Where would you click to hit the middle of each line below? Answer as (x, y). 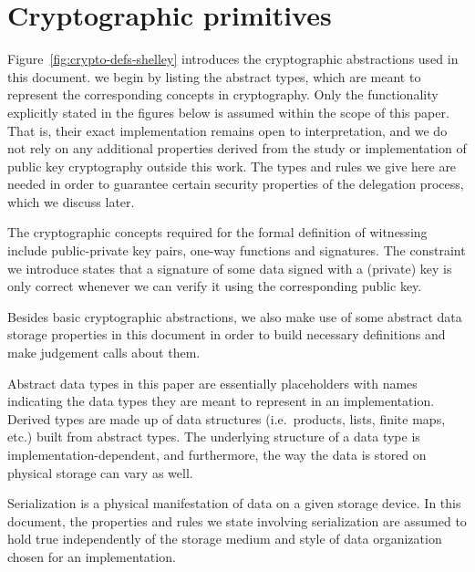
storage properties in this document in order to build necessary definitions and (227, 334)
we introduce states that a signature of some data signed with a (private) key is (230, 268)
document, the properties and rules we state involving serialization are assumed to (237, 520)
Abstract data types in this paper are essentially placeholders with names (212, 383)
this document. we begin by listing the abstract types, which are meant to (214, 76)
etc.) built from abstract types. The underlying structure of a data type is (214, 437)
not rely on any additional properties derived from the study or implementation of (237, 148)
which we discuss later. (71, 201)
